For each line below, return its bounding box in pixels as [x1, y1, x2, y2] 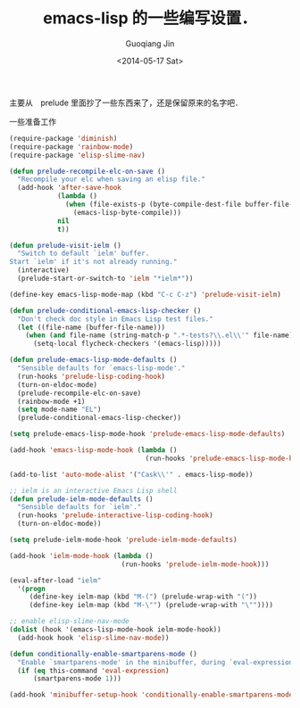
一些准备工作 [9, 116, 56, 127]
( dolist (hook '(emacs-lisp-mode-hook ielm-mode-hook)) [9, 625, 221, 634]
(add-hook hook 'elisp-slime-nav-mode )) [17, 633, 170, 642]
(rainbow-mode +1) [17, 397, 87, 406]
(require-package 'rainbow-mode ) [9, 142, 134, 152]
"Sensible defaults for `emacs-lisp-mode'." [17, 364, 186, 373]
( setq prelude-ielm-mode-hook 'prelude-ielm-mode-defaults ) [9, 536, 238, 545]
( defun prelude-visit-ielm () [9, 241, 122, 250]
